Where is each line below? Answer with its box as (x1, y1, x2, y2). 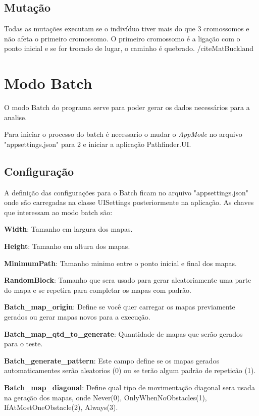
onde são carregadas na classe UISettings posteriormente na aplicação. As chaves (4, 197, 254, 207)
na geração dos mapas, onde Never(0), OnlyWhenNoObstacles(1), (4, 392, 207, 402)
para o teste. (4, 338, 43, 349)
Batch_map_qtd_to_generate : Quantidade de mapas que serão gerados (4, 328, 243, 339)
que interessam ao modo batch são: (4, 206, 113, 217)
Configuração (4, 163, 74, 179)
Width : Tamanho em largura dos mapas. (4, 224, 133, 234)
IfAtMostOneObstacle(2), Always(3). (4, 402, 118, 412)
